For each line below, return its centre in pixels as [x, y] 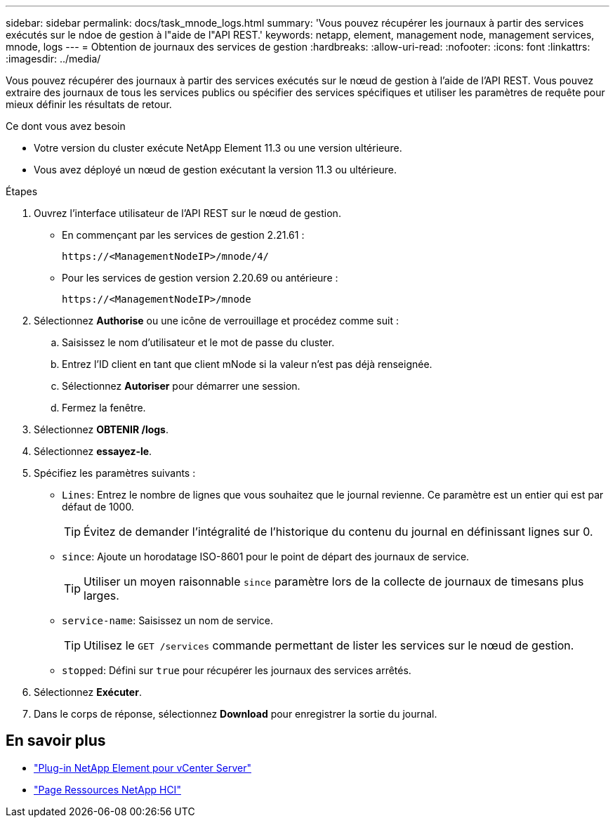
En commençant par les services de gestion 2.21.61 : [183, 235]
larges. [101, 595]
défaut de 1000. [98, 507]
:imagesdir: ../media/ [53, 59]
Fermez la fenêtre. [104, 408]
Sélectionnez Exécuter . [88, 692]
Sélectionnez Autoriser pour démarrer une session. [181, 386]
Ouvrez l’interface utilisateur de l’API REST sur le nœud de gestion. [187, 213]
